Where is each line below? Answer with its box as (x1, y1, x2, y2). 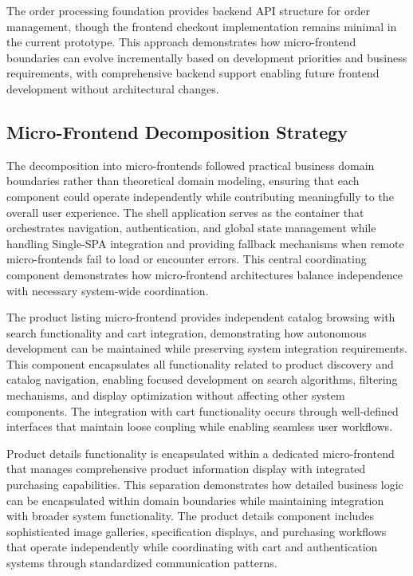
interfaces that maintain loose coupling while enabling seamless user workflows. (6, 418, 393, 435)
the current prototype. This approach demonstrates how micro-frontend (6, 34, 356, 50)
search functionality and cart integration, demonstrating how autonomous (6, 324, 367, 341)
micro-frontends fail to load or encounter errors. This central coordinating (6, 251, 367, 267)
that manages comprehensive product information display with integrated (6, 460, 366, 477)
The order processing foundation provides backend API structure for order (6, 2, 370, 18)
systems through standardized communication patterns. (6, 554, 277, 571)
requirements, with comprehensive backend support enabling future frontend (6, 65, 380, 81)
